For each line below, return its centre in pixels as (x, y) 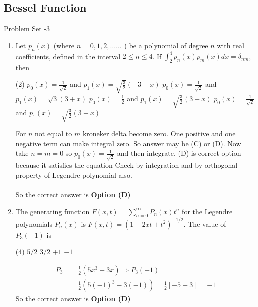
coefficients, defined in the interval (68, 56)
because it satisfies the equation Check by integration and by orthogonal (127, 165)
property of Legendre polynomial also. (74, 175)
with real (231, 45)
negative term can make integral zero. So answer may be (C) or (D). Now (128, 143)
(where (64, 45)
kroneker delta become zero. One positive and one (159, 133)
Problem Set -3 (27, 28)
